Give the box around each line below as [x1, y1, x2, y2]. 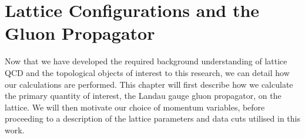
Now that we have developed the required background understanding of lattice [5, 55, 287, 67]
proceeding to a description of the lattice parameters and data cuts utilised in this [5, 112, 300, 125]
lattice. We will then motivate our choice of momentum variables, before [5, 101, 265, 113]
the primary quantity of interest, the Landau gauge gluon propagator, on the [5, 89, 281, 102]
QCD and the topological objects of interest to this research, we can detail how [5, 66, 290, 78]
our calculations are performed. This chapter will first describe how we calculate [5, 78, 293, 90]
